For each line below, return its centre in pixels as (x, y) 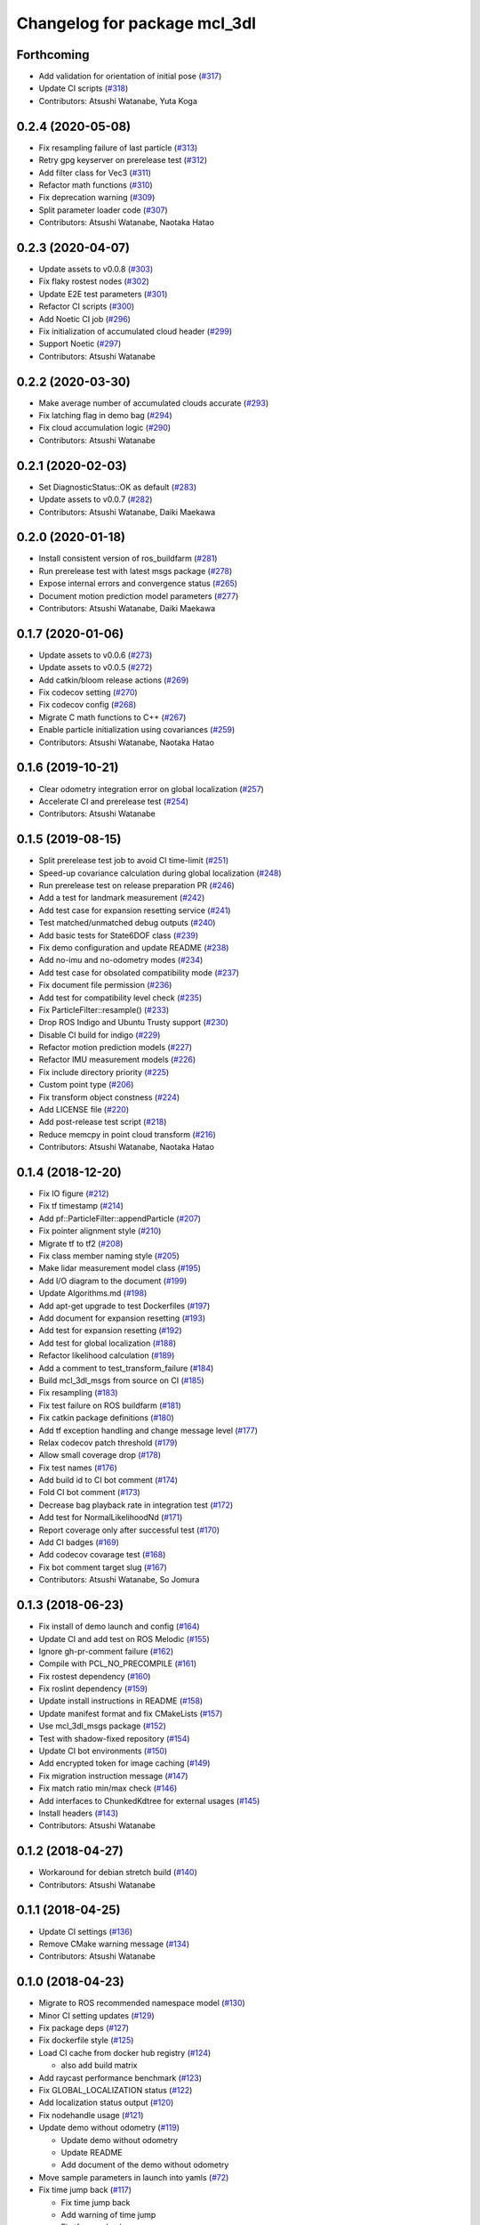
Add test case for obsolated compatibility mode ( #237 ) (139, 972)
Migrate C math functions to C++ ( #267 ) (112, 717)
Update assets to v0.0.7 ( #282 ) (96, 499)
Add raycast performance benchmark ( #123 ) (120, 2077)
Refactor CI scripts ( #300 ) (87, 306)
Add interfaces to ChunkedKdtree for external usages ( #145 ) (149, 1800)
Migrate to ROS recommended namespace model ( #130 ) (142, 2003)
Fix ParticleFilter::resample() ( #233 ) (104, 1009)
